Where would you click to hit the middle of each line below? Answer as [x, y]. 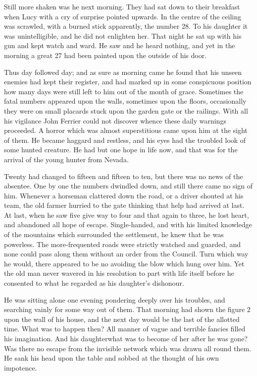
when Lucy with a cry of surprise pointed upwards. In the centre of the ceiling [123, 16]
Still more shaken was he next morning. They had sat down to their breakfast [122, 6]
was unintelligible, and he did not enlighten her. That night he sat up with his [123, 35]
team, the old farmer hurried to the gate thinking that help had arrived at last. [124, 205]
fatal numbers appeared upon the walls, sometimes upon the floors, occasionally [125, 101]
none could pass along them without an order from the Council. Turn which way [126, 254]
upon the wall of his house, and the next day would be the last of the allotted [122, 319]
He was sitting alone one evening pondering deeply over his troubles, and [115, 299]
